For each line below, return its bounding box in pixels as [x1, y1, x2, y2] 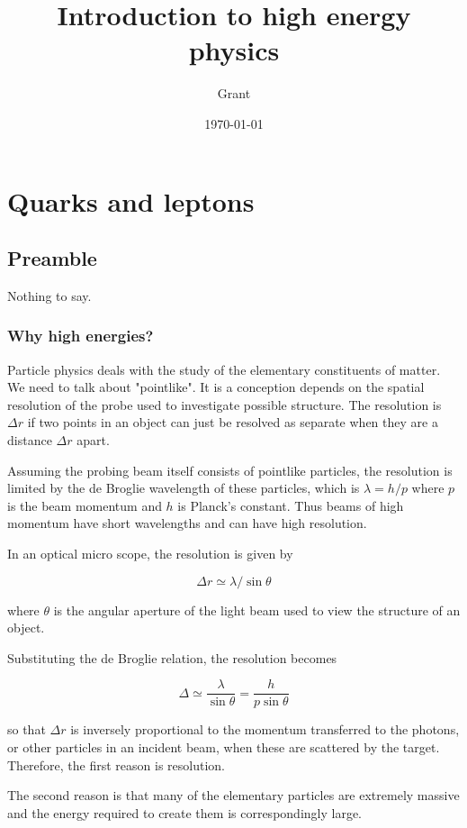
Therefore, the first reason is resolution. [7, 755, 226, 774]
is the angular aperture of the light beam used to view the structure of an [53, 600, 461, 619]
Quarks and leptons [7, 182, 255, 219]
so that [7, 720, 46, 739]
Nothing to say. [7, 286, 92, 305]
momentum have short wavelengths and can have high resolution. [7, 514, 367, 532]
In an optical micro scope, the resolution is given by [7, 544, 293, 563]
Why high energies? [7, 324, 154, 347]
